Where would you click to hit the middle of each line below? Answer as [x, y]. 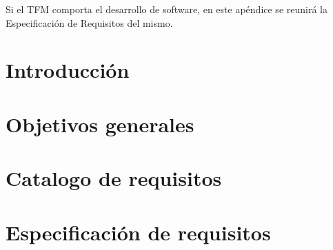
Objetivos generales [100, 124]
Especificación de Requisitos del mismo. [89, 22]
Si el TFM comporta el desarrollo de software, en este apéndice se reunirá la [166, 9]
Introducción [68, 70]
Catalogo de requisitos [114, 178]
